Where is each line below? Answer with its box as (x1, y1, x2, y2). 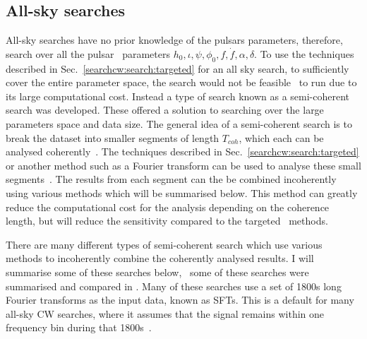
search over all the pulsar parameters (6, 46, 170, 61)
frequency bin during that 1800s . (6, 320, 152, 335)
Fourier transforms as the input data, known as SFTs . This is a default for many (6, 292, 354, 307)
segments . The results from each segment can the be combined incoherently (6, 172, 337, 186)
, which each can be (239, 130, 324, 145)
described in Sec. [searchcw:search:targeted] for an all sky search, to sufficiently (6, 61, 349, 76)
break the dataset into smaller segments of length (6, 130, 219, 145)
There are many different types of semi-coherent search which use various (6, 237, 323, 251)
